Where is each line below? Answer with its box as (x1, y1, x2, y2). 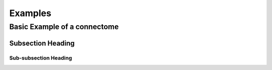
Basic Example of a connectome (9, 22, 119, 31)
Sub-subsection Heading (9, 54, 73, 61)
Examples (9, 8, 51, 19)
